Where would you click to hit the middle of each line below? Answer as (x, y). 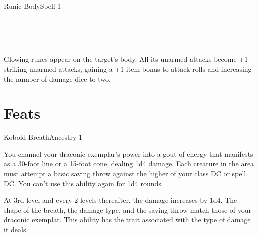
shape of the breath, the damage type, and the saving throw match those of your (128, 209)
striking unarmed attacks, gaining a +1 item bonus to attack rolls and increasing (128, 69)
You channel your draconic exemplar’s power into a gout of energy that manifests (129, 153)
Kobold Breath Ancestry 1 (43, 137)
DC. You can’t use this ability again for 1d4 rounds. (84, 183)
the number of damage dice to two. (57, 79)
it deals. (16, 229)
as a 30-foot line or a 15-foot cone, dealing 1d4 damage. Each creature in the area (129, 163)
